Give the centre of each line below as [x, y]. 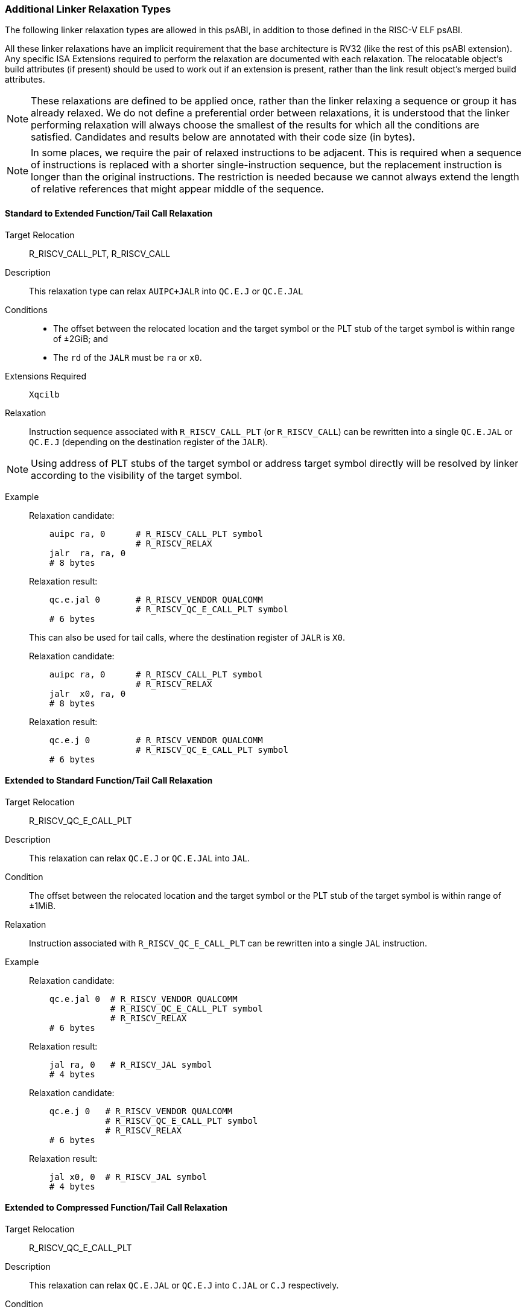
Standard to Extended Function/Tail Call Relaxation [109, 213]
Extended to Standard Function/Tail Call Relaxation [109, 781]
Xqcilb [44, 394]
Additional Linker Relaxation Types [88, 9]
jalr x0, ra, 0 [87, 693]
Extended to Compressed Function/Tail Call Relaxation [116, 1208]
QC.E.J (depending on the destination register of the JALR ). [149, 442]
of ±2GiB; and [81, 338]
